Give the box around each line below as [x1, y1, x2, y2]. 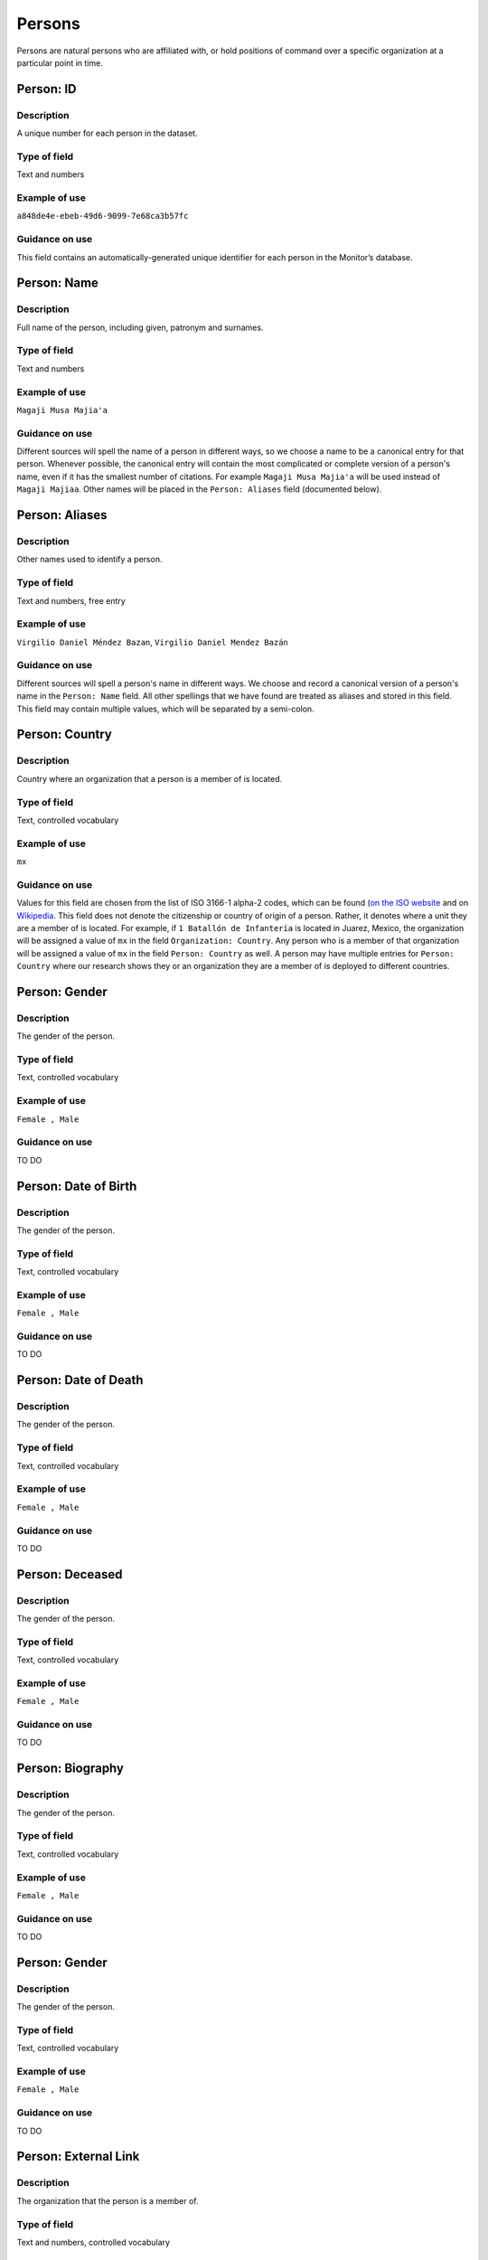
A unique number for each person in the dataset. [16, 127, 198, 139]
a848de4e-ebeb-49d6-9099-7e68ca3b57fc [16, 211, 189, 221]
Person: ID [16, 81, 77, 97]
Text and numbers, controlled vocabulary [16, 2236, 171, 2247]
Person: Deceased [16, 1567, 123, 1582]
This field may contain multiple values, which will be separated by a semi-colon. [16, 703, 315, 714]
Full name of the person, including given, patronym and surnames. [16, 322, 264, 333]
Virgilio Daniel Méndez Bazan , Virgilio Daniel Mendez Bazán [16, 636, 289, 647]
